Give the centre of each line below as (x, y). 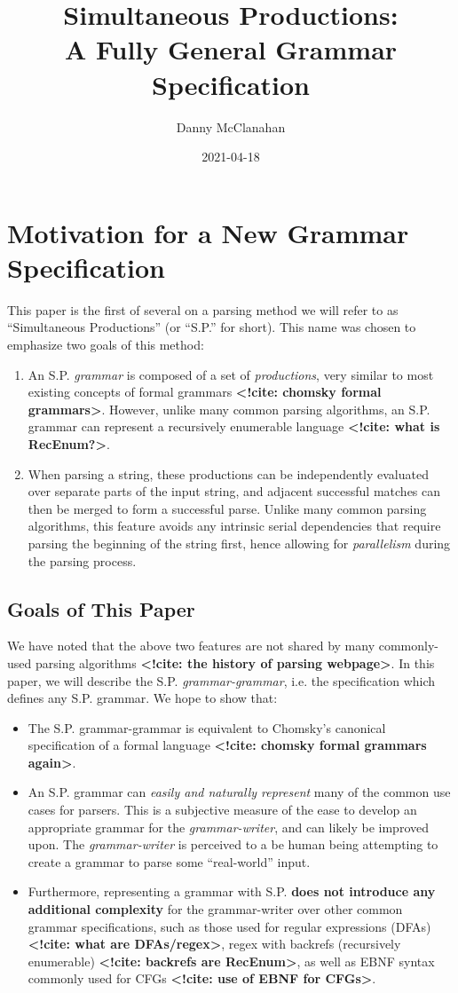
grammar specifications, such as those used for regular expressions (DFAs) (229, 926)
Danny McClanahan (231, 126)
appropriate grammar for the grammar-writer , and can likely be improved (229, 827)
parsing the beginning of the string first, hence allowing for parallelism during (239, 543)
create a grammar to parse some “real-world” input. (169, 861)
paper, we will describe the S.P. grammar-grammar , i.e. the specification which (221, 680)
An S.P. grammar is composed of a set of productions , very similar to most (231, 374)
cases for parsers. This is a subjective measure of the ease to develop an (222, 810)
